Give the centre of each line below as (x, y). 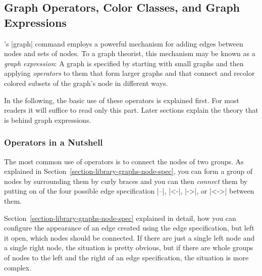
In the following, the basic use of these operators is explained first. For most (122, 100)
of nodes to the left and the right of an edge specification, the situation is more (126, 257)
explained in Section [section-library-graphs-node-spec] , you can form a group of (128, 171)
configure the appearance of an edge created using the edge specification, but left (129, 228)
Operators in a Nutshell (54, 142)
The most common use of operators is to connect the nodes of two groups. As (124, 161)
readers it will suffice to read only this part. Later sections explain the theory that (131, 110)
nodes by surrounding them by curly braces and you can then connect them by (126, 181)
